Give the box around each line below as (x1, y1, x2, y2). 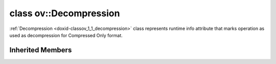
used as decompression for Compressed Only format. (9, 32, 123, 38)
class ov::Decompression (9, 8, 120, 19)
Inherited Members (9, 46, 72, 54)
